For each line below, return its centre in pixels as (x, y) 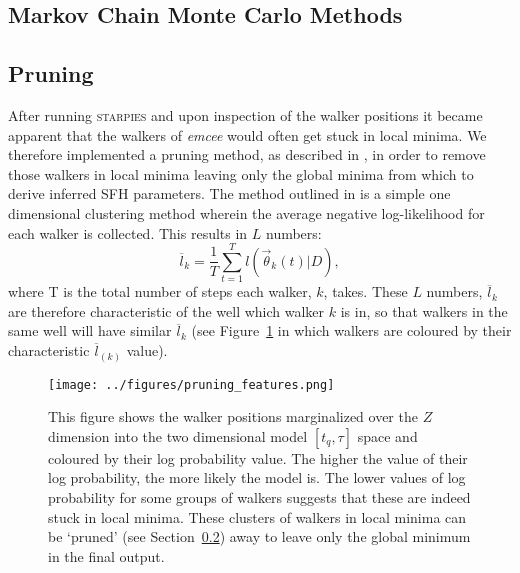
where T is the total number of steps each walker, (160, 291)
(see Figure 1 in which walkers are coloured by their (351, 330)
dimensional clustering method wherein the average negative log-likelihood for (246, 212)
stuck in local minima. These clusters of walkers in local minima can (257, 516)
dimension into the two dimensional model (178, 435)
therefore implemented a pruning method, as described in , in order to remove (247, 154)
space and (387, 435)
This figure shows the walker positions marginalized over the (233, 416)
